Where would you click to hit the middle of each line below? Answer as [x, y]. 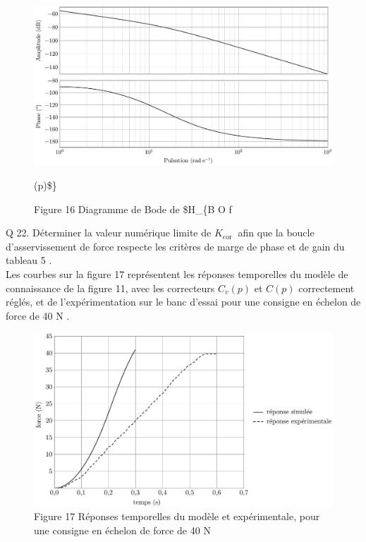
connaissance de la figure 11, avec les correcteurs [110, 288]
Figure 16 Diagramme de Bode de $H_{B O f [133, 209]
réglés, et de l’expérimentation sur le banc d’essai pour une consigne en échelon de [183, 302]
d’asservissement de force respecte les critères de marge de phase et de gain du [175, 246]
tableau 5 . [29, 260]
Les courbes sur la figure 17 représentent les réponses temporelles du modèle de [177, 274]
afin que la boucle [276, 233]
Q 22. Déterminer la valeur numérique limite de [109, 233]
